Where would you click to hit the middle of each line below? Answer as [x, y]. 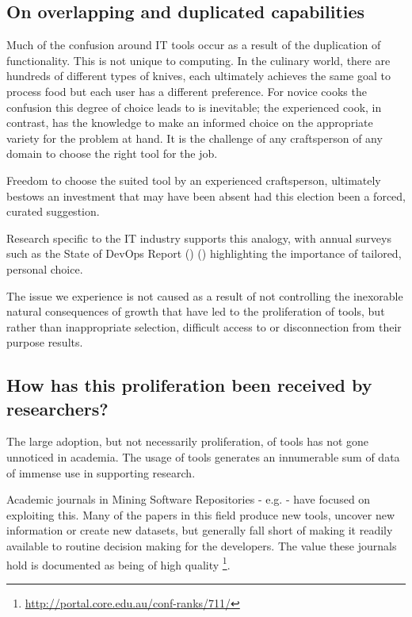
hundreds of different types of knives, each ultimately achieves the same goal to [198, 76]
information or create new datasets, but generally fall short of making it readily [200, 530]
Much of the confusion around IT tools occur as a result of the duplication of [194, 45]
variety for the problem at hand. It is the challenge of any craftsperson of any [195, 138]
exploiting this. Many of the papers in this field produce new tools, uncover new [201, 514]
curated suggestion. [53, 211]
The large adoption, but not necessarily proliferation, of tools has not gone [188, 441]
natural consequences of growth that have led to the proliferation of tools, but [196, 311]
